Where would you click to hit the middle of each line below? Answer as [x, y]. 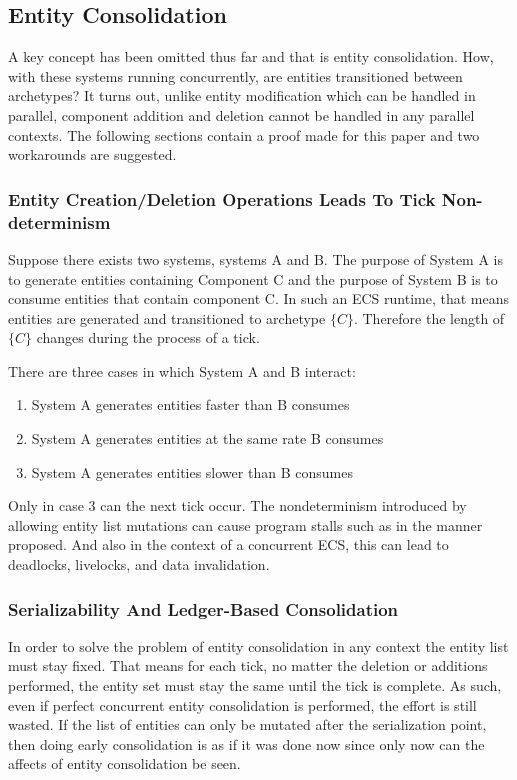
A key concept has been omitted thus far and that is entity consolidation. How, [251, 56]
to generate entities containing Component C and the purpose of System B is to [253, 278]
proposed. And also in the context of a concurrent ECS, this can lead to [228, 544]
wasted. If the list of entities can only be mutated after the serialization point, [247, 724]
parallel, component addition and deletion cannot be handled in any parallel [241, 114]
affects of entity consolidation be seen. [124, 763]
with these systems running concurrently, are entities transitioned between [235, 75]
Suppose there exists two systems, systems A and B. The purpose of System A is [255, 258]
